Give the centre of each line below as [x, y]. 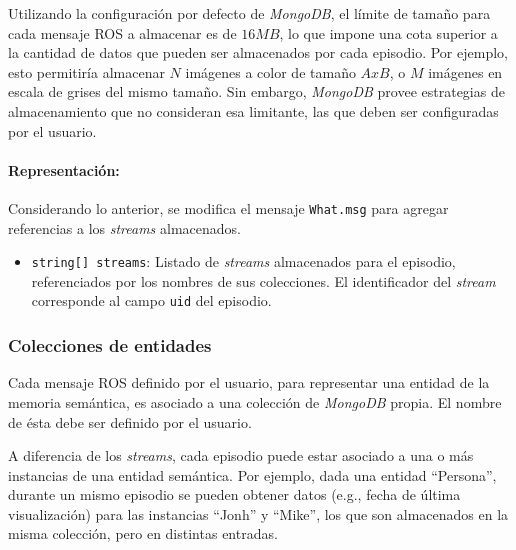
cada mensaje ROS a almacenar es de [122, 32]
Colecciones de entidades [110, 345]
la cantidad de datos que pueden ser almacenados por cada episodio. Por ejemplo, [258, 52]
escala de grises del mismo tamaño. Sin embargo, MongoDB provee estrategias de [256, 91]
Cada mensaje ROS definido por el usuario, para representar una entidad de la [249, 382]
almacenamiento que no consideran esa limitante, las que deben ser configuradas [253, 110]
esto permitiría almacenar [86, 71]
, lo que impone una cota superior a [388, 32]
